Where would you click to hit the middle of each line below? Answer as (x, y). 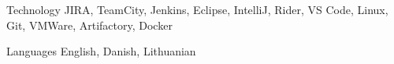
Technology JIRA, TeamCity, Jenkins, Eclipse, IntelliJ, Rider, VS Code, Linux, (197, 9)
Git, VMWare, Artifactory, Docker (89, 25)
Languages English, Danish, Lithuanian (101, 51)
